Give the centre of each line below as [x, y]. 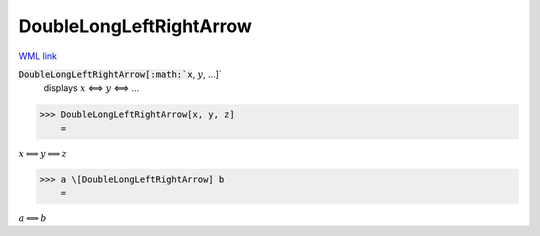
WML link [38, 56]
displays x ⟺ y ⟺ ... [91, 88]
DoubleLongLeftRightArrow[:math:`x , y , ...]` [120, 74]
